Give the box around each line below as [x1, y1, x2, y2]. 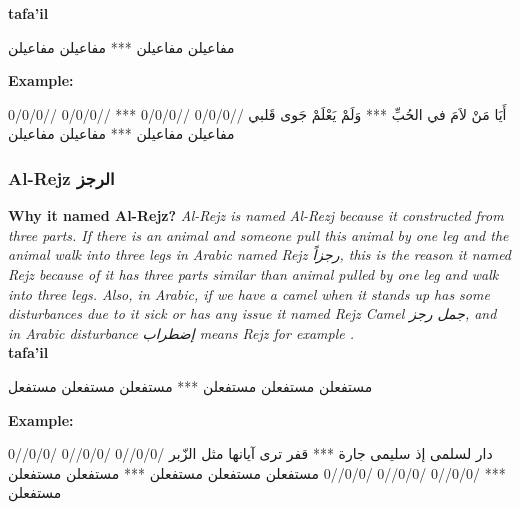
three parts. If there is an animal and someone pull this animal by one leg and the [8, 224, 509, 245]
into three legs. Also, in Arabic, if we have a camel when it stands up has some [8, 283, 490, 304]
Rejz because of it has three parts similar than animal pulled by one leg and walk [8, 263, 499, 284]
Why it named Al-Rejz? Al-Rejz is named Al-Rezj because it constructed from [8, 205, 504, 226]
